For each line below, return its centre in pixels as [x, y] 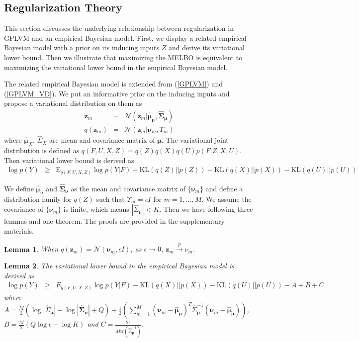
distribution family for [38, 199]
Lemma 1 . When [31, 249]
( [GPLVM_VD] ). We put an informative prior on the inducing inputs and [117, 93]
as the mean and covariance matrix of [128, 188]
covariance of [24, 209]
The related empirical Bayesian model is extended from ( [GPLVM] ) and [114, 84]
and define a [224, 188]
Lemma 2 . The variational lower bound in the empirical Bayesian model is [119, 265]
